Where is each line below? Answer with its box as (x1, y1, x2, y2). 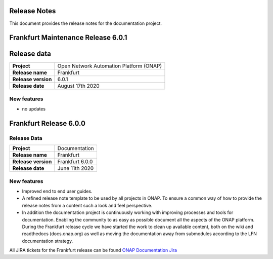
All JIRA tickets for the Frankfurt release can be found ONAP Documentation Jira (9, 247, 177, 253)
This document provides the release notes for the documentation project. (9, 20, 162, 26)
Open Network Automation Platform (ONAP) (57, 62, 162, 69)
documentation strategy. (22, 238, 73, 244)
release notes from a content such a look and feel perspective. (22, 202, 153, 208)
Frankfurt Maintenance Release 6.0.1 (9, 33, 127, 42)
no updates (22, 106, 45, 112)
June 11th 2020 (57, 165, 94, 172)
